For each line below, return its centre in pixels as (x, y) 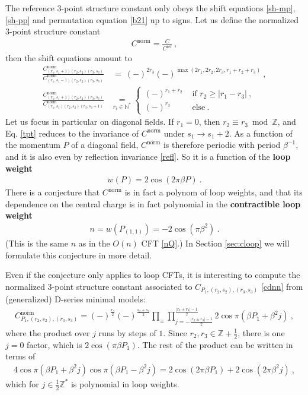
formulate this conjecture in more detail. (79, 255)
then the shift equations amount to (69, 58)
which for (22, 383)
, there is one (261, 332)
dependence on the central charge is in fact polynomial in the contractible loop (153, 203)
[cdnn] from (282, 286)
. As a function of (261, 133)
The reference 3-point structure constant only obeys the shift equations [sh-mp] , (150, 8)
